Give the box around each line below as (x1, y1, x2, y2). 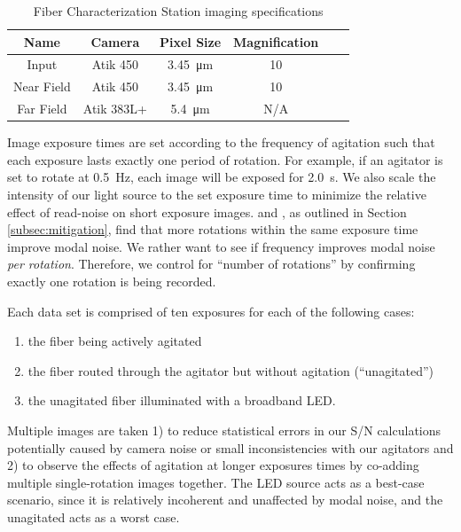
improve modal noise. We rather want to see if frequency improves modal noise (7, 237, 435, 255)
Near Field (13, 77, 71, 96)
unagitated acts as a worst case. (7, 507, 180, 526)
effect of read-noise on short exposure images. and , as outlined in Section (7, 202, 407, 221)
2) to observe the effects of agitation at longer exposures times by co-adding (7, 456, 419, 474)
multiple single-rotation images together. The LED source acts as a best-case (7, 473, 425, 491)
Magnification (233, 32, 319, 51)
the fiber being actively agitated (27, 332, 202, 350)
